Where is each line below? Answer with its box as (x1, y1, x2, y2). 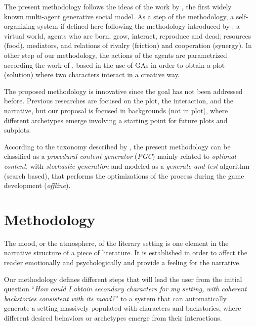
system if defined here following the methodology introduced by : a (37, 21, 240, 31)
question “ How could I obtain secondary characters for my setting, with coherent (4, 283, 247, 294)
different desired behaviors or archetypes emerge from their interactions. (4, 312, 222, 323)
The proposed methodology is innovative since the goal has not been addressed (4, 86, 243, 96)
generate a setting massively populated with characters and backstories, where (4, 303, 241, 313)
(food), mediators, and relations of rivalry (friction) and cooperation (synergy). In (4, 40, 252, 50)
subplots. (4, 125, 31, 135)
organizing (4, 21, 36, 31)
